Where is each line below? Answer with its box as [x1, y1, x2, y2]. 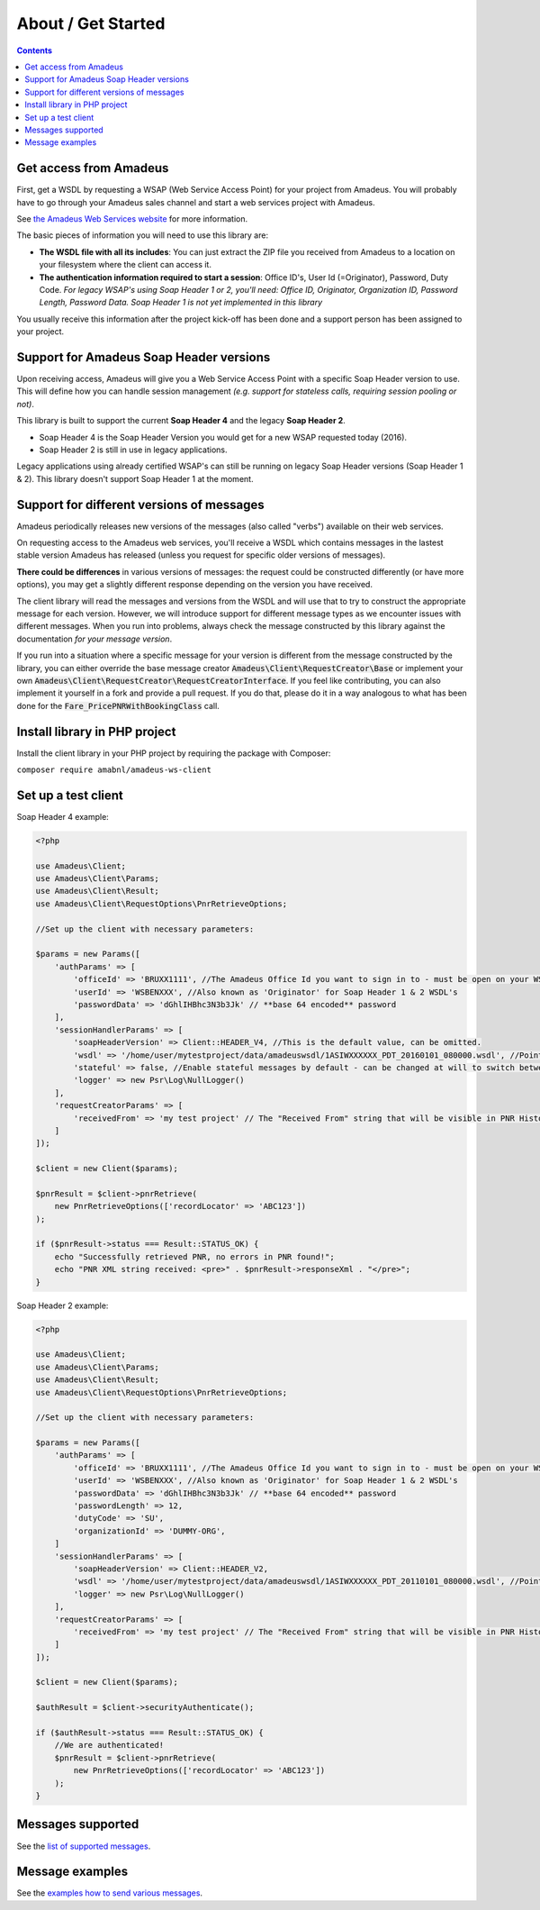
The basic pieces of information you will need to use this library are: [16, 230, 269, 241]
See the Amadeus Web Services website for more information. [16, 213, 248, 224]
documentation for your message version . [16, 633, 173, 644]
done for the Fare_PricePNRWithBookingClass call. [16, 700, 220, 711]
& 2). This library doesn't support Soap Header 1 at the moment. [16, 473, 254, 484]
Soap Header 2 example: [16, 1300, 109, 1311]
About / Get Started [16, 14, 166, 33]
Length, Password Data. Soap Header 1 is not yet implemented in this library [39, 297, 323, 308]
